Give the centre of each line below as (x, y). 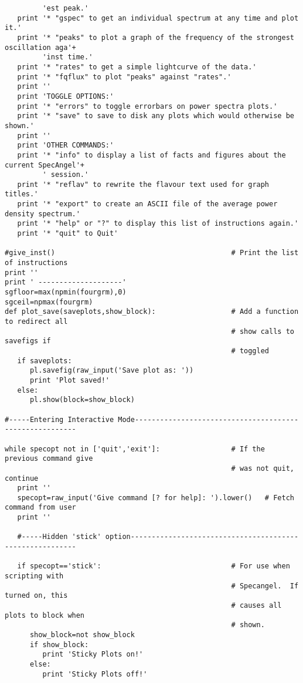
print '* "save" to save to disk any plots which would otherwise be (156, 116)
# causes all (256, 606)
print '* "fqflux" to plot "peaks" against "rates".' (124, 77)
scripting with (34, 576)
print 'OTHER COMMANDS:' (66, 145)
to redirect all (36, 322)
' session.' (66, 175)
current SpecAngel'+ (45, 165)
